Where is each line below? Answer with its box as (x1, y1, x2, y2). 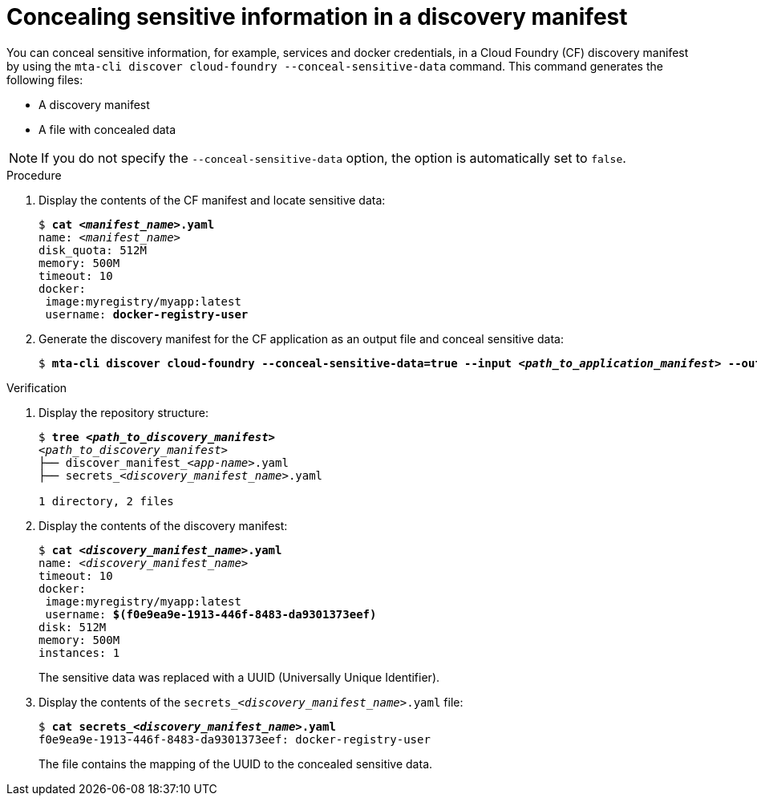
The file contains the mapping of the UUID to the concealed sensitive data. (38, 756, 433, 771)
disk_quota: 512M (38, 243, 147, 257)
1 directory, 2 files (38, 494, 174, 508)
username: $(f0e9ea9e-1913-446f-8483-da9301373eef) (45, 607, 377, 621)
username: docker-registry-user (45, 307, 249, 321)
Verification (6, 380, 67, 395)
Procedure (6, 168, 62, 182)
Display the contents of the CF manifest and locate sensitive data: (38, 192, 386, 207)
